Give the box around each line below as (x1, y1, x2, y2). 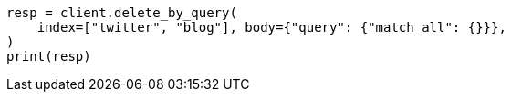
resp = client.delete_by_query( (6, 5, 237, 20)
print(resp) (6, 49, 91, 64)
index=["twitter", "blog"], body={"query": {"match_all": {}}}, (36, 20, 506, 35)
